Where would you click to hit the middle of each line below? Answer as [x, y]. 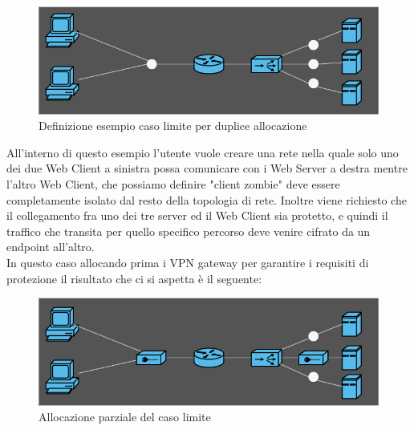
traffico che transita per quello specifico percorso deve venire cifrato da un [189, 231]
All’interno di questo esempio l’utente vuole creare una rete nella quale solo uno [203, 152]
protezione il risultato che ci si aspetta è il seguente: [134, 278]
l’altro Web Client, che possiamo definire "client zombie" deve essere [173, 183]
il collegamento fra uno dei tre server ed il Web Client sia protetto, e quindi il [197, 215]
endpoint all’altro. [51, 247]
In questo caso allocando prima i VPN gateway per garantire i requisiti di [188, 262]
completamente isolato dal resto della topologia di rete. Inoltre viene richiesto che [207, 199]
